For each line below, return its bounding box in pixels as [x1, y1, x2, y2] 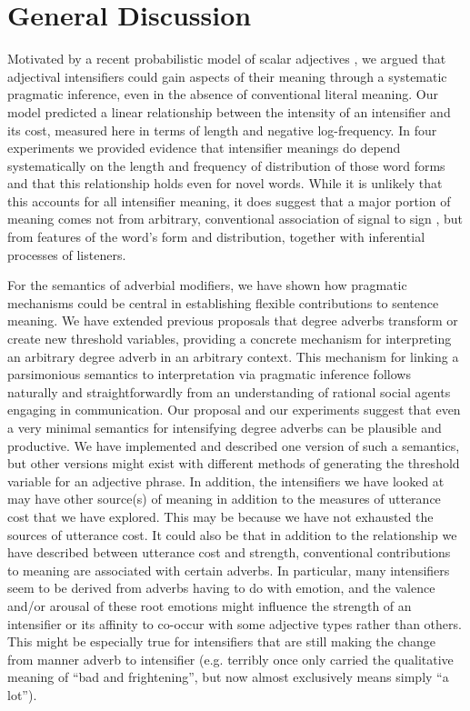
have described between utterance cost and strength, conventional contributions [7, 543, 451, 562]
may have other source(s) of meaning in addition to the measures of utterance [7, 489, 441, 508]
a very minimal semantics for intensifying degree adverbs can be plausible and [7, 418, 442, 436]
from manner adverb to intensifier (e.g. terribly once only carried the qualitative [7, 649, 454, 668]
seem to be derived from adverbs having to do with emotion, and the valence [7, 578, 435, 597]
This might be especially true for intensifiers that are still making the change [7, 632, 436, 651]
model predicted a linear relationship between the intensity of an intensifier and [7, 102, 451, 121]
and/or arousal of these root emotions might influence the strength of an [7, 596, 412, 615]
